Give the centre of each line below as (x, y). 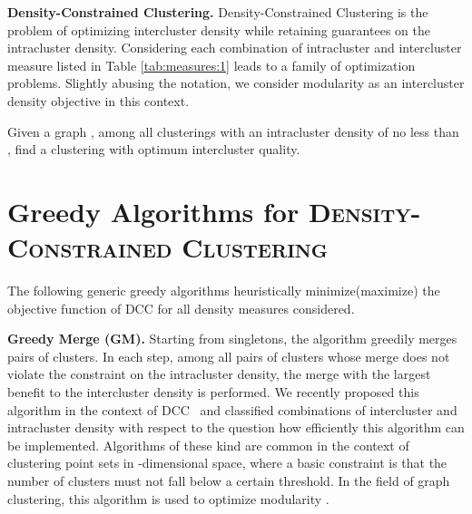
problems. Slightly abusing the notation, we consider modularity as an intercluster (236, 83)
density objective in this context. (98, 100)
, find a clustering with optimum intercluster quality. (154, 149)
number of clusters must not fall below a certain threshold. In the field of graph (229, 480)
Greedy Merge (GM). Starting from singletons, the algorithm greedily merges (232, 339)
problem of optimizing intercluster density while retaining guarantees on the (219, 29)
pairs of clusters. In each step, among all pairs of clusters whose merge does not (229, 356)
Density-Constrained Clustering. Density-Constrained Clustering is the (218, 12)
